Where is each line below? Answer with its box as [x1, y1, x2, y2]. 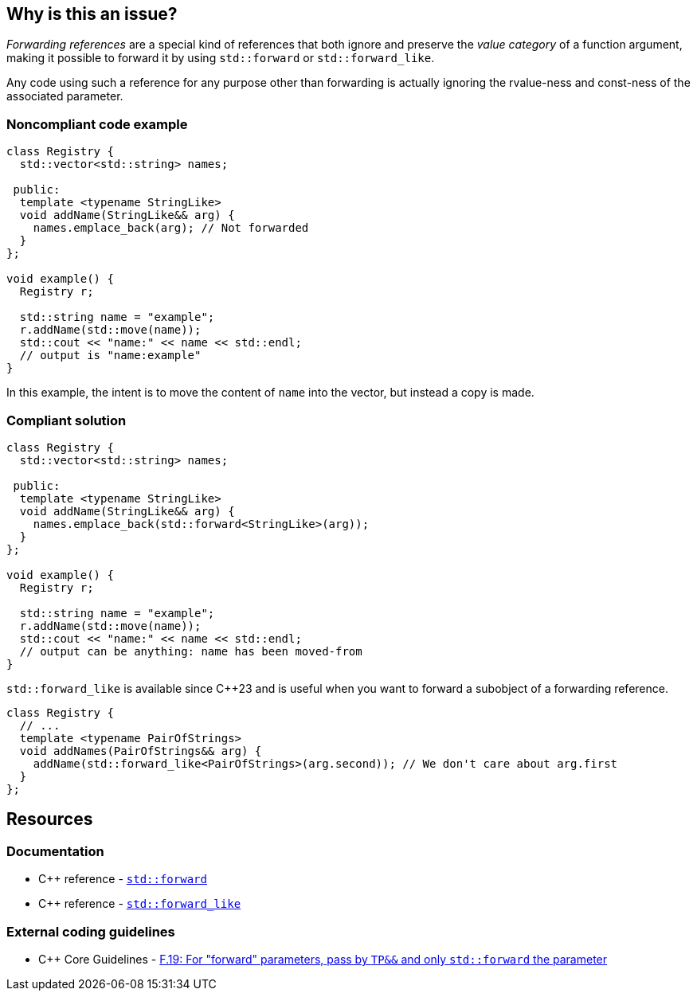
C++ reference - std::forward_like [38, 897, 241, 911]
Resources [6, 809, 93, 830]
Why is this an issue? [6, 4, 178, 24]
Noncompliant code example [6, 115, 188, 132]
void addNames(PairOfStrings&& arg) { [19, 744, 262, 757]
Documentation [6, 843, 104, 859]
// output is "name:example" [19, 349, 202, 362]
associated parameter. [6, 89, 123, 104]
